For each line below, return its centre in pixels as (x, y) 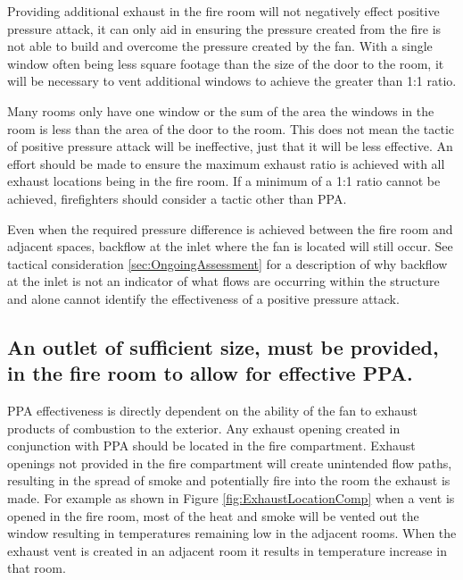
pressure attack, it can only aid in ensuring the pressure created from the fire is (224, 28)
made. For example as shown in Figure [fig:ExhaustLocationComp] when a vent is (231, 498)
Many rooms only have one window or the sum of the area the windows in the (221, 110)
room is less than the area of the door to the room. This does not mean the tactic (231, 128)
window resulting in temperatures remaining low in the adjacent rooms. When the (232, 533)
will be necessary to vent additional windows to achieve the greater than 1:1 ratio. (232, 81)
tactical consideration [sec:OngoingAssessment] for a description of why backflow (227, 263)
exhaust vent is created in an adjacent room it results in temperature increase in (227, 550)
